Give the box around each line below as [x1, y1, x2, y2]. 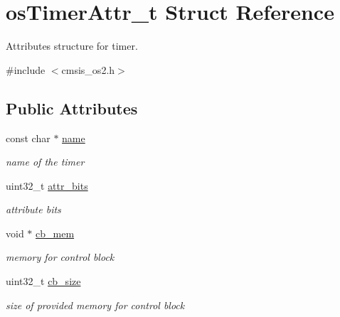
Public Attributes [6, 97, 138, 119]
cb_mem [36, 225, 75, 240]
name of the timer [6, 154, 85, 169]
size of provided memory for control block [6, 297, 185, 312]
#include [6, 62, 46, 77]
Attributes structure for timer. [6, 38, 138, 53]
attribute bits [6, 202, 61, 217]
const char [6, 130, 51, 145]
